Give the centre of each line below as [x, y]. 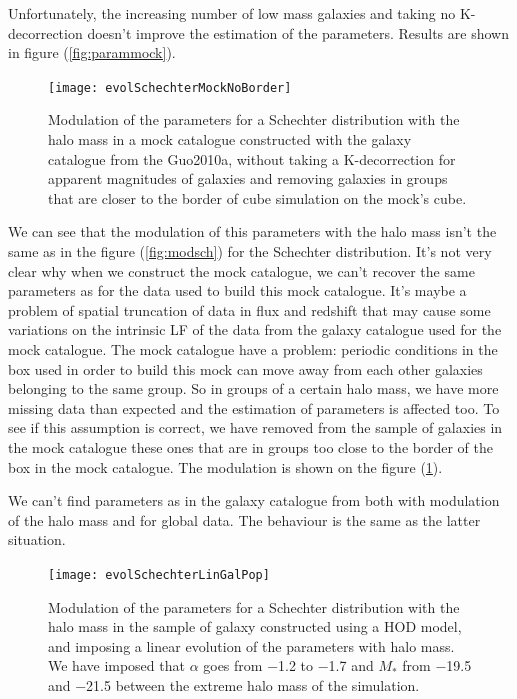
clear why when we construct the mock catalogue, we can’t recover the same [241, 270]
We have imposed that [116, 665]
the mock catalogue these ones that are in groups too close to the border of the [250, 446]
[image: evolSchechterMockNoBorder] [170, 87]
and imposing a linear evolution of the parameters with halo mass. [251, 645]
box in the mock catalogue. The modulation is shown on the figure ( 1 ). [225, 466]
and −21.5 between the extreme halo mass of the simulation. [234, 684]
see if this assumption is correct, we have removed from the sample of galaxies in [255, 427]
